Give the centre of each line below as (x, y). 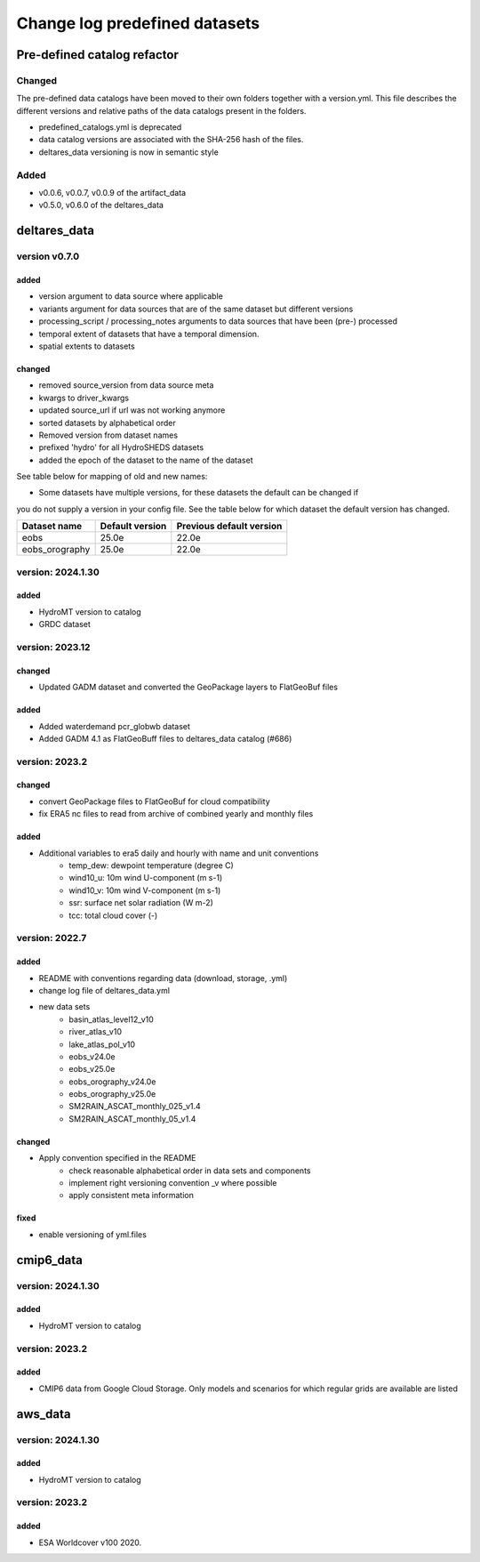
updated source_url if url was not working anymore (132, 410)
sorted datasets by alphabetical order (108, 423)
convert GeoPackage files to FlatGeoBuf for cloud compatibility (154, 801)
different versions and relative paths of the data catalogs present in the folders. (161, 110)
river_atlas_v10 (95, 1032)
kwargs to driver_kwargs (84, 398)
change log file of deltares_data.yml (104, 990)
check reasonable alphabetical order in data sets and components (190, 1171)
